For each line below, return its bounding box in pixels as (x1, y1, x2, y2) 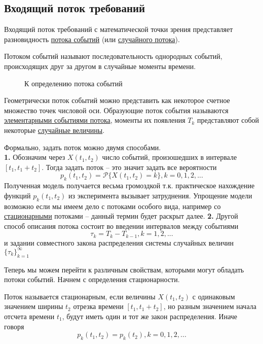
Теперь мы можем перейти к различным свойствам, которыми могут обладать (4, 264, 244, 274)
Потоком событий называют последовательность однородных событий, (4, 51, 222, 61)
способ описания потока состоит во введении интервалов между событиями (4, 220, 239, 231)
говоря (4, 321, 24, 331)
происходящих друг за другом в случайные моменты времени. (4, 60, 196, 71)
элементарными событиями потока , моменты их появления (4, 115, 185, 125)
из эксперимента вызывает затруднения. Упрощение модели (68, 190, 252, 200)
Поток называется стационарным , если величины (4, 291, 156, 301)
